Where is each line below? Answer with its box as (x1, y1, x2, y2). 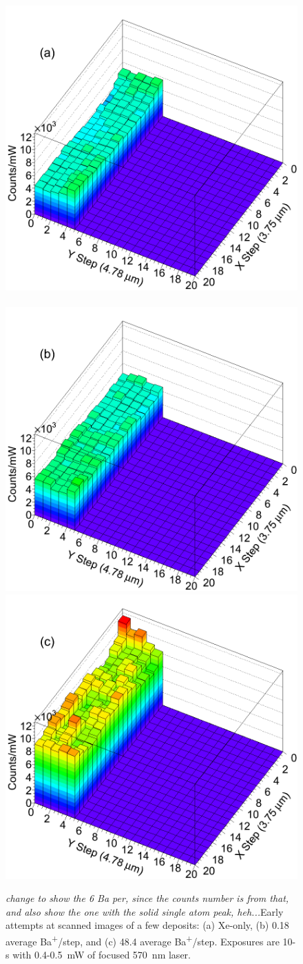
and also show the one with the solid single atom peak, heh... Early (6, 904, 284, 918)
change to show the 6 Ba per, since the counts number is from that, (6, 891, 289, 905)
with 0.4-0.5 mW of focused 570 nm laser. (12, 947, 191, 962)
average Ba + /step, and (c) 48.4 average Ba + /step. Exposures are (6, 932, 280, 948)
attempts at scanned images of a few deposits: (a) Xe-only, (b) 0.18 (6, 918, 289, 932)
